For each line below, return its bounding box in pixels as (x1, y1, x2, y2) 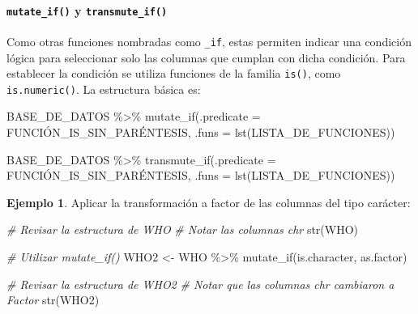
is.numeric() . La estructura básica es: (6, 80, 201, 97)
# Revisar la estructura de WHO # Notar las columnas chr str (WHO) (6, 221, 359, 238)
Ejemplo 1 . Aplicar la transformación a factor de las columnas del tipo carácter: (6, 193, 411, 210)
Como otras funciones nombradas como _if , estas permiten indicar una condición (6, 32, 412, 49)
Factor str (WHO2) (6, 291, 100, 308)
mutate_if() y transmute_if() (6, 2, 168, 19)
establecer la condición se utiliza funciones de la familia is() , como (6, 65, 341, 82)
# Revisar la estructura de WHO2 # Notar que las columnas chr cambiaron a (6, 275, 395, 292)
